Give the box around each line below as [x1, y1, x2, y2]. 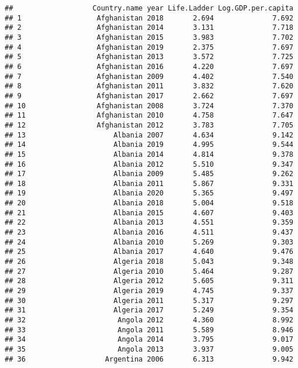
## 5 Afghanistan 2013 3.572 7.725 [5, 53, 293, 61]
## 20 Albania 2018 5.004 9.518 [5, 199, 293, 208]
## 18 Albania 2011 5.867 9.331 [5, 179, 293, 188]
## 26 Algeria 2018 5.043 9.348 [5, 257, 293, 266]
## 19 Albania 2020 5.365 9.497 [5, 189, 293, 198]
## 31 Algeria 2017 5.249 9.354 [5, 306, 293, 315]
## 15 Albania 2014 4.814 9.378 [5, 150, 293, 159]
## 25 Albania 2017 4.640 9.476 [5, 247, 293, 256]
